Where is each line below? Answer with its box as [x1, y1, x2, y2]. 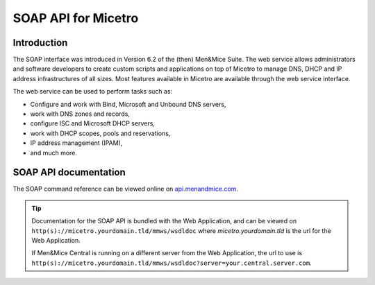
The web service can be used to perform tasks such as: [12, 87, 173, 96]
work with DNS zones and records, [30, 110, 130, 118]
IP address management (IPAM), [30, 139, 123, 147]
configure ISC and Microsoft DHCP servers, [30, 119, 156, 128]
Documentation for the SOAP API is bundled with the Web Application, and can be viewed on [31, 217, 297, 225]
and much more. [30, 148, 78, 157]
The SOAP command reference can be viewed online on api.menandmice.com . [12, 184, 239, 193]
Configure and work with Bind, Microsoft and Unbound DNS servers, [30, 100, 226, 108]
